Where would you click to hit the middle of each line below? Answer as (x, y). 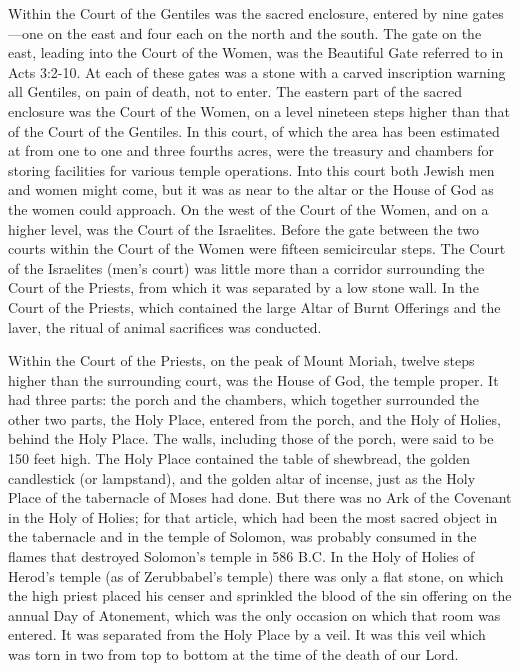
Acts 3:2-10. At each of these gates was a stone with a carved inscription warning (257, 71)
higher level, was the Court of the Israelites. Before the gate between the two (244, 228)
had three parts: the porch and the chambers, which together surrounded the (244, 399)
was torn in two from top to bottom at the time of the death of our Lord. (233, 654)
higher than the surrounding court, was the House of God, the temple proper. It (253, 379)
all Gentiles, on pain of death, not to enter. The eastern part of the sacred (235, 91)
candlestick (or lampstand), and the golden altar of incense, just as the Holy (242, 477)
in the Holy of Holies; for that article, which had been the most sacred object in (253, 516)
